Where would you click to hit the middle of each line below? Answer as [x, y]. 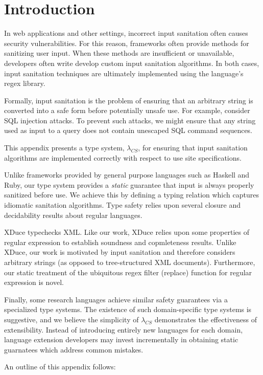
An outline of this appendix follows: [60, 367]
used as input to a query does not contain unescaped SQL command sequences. [128, 130]
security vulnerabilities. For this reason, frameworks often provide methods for [127, 43]
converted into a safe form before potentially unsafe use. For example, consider [127, 110]
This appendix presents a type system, [64, 148]
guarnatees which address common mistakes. [74, 349]
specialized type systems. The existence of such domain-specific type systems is [128, 309]
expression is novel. [34, 282]
